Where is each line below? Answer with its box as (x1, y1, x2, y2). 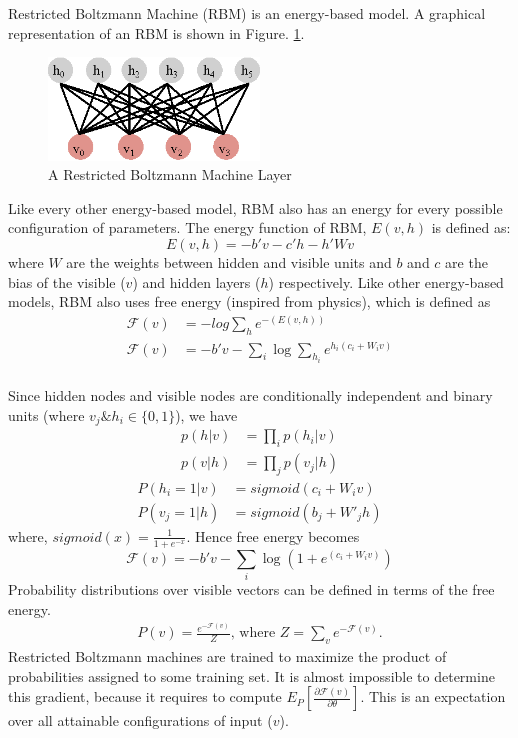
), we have (175, 404, 238, 425)
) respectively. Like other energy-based (268, 271, 504, 292)
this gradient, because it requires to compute (8, 686, 282, 707)
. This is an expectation (360, 686, 506, 707)
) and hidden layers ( (132, 271, 261, 292)
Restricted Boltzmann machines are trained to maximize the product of (8, 645, 447, 666)
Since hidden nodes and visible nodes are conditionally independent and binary (8, 385, 493, 406)
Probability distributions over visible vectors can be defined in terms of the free (8, 579, 495, 600)
